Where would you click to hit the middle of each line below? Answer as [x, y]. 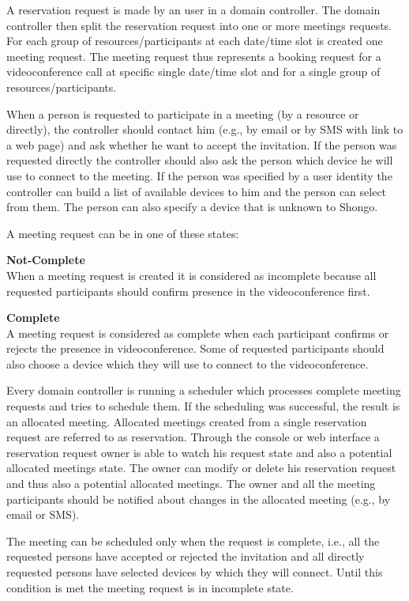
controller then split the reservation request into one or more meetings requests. [199, 25]
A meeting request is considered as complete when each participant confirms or [198, 333]
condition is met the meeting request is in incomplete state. [150, 587]
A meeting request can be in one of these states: [123, 233]
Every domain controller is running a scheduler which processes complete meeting [204, 390]
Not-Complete [46, 260]
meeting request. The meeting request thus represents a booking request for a [194, 56]
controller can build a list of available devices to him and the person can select [197, 191]
